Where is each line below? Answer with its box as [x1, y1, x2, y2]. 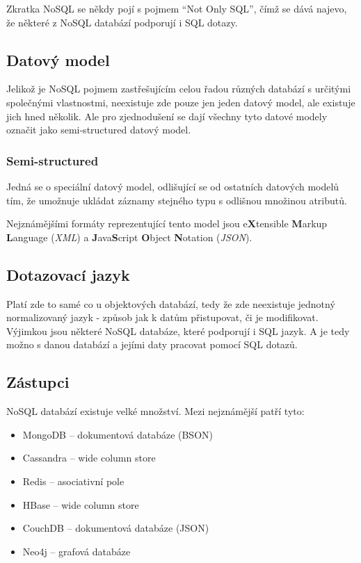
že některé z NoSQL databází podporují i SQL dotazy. [6, 15, 238, 29]
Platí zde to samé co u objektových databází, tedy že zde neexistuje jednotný [6, 296, 335, 311]
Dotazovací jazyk [6, 263, 130, 285]
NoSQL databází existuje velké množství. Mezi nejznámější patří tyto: [6, 404, 305, 418]
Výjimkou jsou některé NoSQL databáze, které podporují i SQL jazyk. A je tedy [6, 323, 350, 338]
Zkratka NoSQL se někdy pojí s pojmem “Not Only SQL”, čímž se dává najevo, [6, 1, 347, 15]
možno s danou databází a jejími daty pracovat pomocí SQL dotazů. [6, 337, 298, 352]
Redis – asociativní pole [22, 473, 125, 488]
